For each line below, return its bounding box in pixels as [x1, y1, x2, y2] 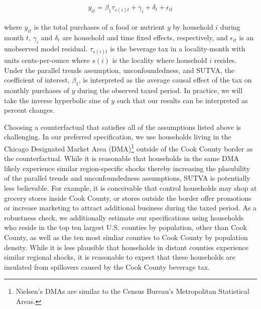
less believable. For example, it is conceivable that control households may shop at [4, 182, 257, 193]
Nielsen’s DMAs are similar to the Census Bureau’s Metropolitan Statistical [16, 286, 249, 296]
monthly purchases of [4, 85, 70, 95]
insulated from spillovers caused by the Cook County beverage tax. [4, 261, 210, 272]
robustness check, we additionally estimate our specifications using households [4, 212, 244, 222]
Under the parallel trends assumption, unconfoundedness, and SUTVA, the [4, 64, 235, 75]
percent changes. [4, 105, 55, 115]
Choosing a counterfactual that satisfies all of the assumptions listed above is [4, 121, 241, 132]
